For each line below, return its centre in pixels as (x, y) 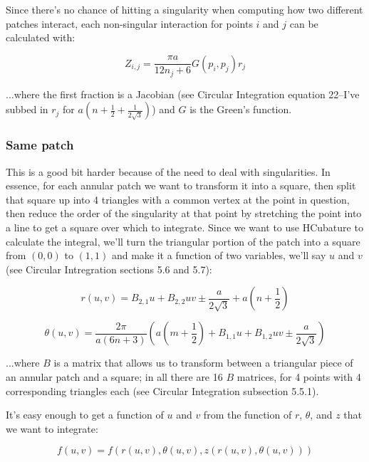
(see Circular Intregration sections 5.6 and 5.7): (109, 269)
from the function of (248, 415)
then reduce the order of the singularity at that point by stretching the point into (184, 213)
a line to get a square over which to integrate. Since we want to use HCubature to (184, 227)
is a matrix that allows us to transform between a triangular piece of (203, 363)
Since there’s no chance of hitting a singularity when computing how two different (184, 9)
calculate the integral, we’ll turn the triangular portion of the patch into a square (183, 241)
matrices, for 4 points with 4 (299, 376)
